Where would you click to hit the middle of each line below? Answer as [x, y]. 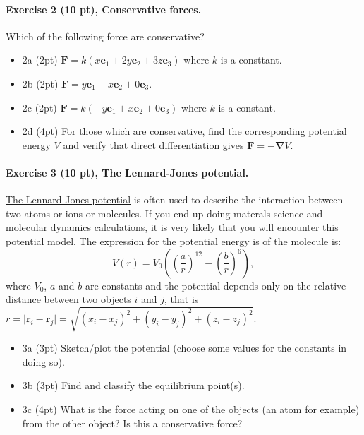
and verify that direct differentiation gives [153, 144]
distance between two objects [68, 299]
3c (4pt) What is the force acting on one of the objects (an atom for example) [191, 409]
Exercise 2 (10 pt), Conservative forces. [104, 9]
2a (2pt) [40, 60]
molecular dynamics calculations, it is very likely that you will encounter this [172, 227]
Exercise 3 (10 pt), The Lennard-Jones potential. [127, 172]
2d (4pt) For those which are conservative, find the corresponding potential [184, 131]
